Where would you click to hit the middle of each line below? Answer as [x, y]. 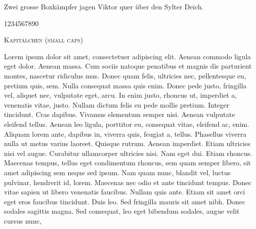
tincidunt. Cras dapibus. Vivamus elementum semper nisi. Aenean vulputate [120, 114]
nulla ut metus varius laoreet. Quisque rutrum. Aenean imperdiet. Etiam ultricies [127, 143]
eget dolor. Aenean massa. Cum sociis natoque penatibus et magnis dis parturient [128, 66]
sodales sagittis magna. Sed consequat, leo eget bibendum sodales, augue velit [122, 211]
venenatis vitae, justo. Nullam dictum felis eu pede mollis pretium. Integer [117, 104]
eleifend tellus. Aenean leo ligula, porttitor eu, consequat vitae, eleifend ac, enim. [127, 124]
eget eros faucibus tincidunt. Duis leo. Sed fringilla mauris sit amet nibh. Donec [125, 201]
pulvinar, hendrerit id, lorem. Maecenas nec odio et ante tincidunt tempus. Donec [128, 182]
